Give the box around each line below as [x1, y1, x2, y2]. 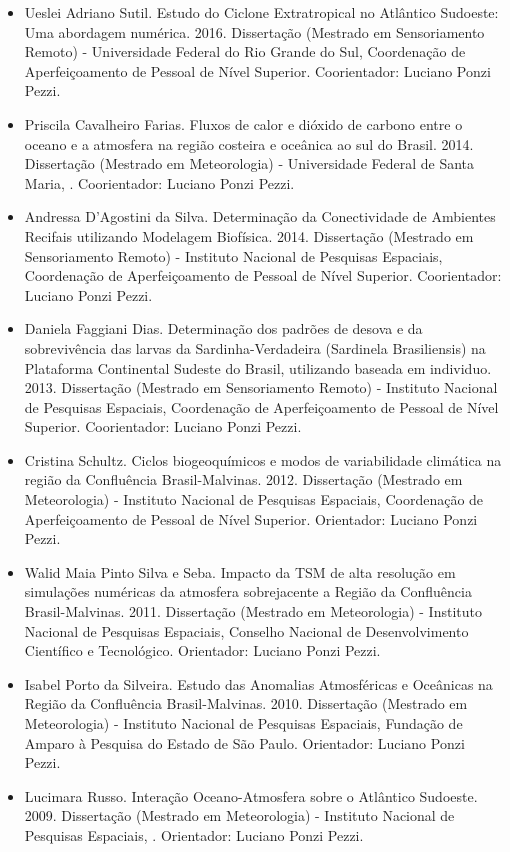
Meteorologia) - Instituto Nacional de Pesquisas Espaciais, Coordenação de [24, 489, 484, 510]
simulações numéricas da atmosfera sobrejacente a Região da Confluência [24, 581, 472, 602]
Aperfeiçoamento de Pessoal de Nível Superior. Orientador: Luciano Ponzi [24, 508, 478, 529]
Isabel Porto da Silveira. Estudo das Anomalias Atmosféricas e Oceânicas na [24, 673, 493, 694]
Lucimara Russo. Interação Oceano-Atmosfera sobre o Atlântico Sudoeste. [24, 785, 478, 806]
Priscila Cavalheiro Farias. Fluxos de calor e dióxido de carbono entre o [24, 113, 463, 134]
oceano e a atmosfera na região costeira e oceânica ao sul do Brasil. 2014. [24, 133, 474, 154]
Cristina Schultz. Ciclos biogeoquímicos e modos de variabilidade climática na [24, 449, 502, 470]
